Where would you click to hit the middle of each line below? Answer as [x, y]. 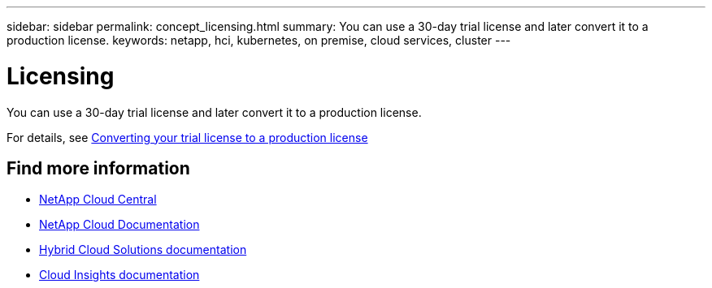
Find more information [98, 168]
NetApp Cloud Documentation [119, 225]
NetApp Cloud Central [98, 200]
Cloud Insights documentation [119, 275]
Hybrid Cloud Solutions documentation [143, 250]
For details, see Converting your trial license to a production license [187, 137]
